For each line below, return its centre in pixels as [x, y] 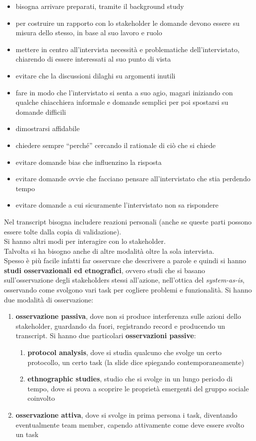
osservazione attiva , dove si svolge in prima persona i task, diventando [127, 415]
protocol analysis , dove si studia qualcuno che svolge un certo [125, 352]
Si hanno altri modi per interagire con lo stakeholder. [85, 241]
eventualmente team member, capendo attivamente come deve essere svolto [130, 424]
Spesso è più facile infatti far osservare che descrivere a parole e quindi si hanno [125, 260]
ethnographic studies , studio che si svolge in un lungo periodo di [130, 379]
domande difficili [41, 111]
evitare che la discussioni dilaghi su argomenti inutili [96, 75]
